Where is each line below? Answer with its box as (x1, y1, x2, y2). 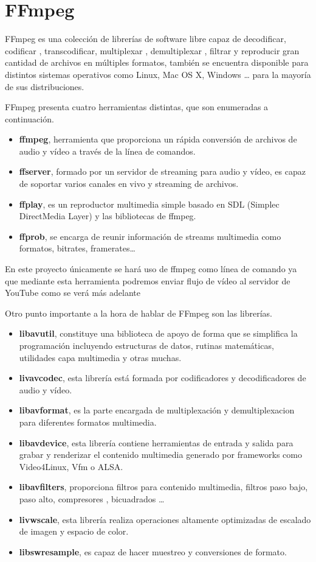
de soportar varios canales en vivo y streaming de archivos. (19, 177, 239, 190)
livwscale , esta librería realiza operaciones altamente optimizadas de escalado (19, 513, 311, 525)
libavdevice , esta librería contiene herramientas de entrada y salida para (19, 436, 294, 449)
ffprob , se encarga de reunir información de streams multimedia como (19, 230, 281, 242)
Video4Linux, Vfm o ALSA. (19, 460, 123, 472)
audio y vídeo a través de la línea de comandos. (19, 144, 196, 157)
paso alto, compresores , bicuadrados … (19, 492, 165, 505)
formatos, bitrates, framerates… (19, 242, 136, 255)
